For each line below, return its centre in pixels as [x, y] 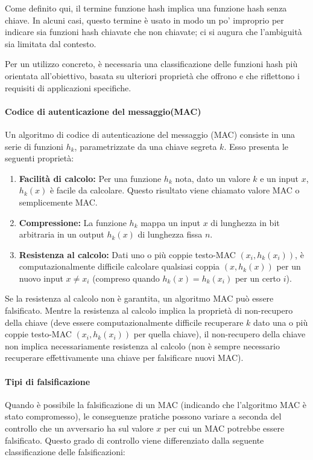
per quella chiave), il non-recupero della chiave [220, 334]
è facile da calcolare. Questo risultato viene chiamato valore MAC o [175, 190]
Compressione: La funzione [73, 222]
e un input [280, 178]
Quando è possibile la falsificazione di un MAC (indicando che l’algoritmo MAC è [156, 404]
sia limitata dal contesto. [51, 43]
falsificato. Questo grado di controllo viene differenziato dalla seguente [134, 440]
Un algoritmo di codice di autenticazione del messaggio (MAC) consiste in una [150, 134]
